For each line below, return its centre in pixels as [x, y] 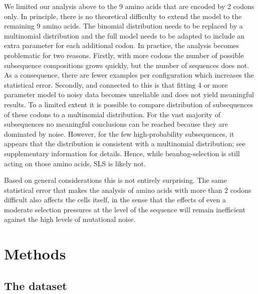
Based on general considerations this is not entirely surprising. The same [115, 180]
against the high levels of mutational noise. [70, 219]
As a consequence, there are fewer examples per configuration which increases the [129, 75]
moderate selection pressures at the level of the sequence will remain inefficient [125, 209]
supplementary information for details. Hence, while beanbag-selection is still [122, 153]
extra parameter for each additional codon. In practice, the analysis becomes [122, 45]
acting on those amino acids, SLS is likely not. [75, 163]
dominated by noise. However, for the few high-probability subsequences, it [119, 133]
